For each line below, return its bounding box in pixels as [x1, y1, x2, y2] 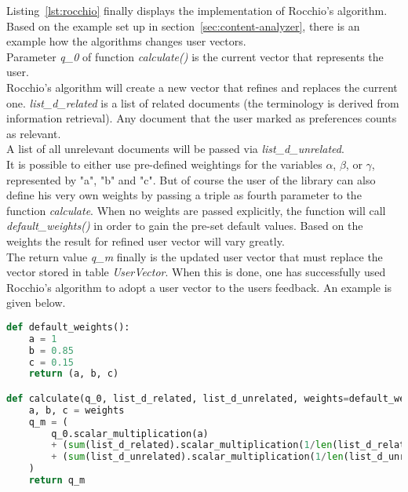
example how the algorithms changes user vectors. [6, 33, 246, 49]
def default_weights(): [6, 321, 130, 333]
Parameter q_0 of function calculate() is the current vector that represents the [6, 48, 384, 64]
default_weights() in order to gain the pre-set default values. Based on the [6, 217, 363, 234]
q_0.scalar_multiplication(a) [51, 428, 209, 439]
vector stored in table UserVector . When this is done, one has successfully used [6, 264, 386, 280]
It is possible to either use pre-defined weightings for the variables [6, 155, 322, 172]
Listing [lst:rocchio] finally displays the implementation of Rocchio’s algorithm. [6, 2, 388, 18]
